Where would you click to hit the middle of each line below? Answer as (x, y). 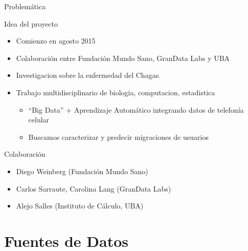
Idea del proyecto (31, 23)
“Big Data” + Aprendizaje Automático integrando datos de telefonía (136, 109)
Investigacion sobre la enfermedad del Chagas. (88, 75)
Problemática (25, 6)
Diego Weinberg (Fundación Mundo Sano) (82, 171)
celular (39, 120)
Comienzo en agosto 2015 (56, 41)
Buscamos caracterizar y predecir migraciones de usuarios (118, 137)
